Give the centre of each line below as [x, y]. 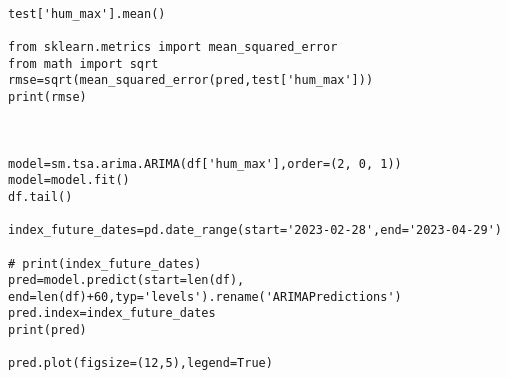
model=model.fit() [69, 180]
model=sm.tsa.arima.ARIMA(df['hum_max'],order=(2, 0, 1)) [205, 163]
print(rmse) [47, 96]
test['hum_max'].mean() [87, 13]
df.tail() [40, 196]
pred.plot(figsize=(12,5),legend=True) [140, 363]
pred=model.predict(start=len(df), [126, 280]
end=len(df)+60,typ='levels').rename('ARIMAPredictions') [205, 296]
